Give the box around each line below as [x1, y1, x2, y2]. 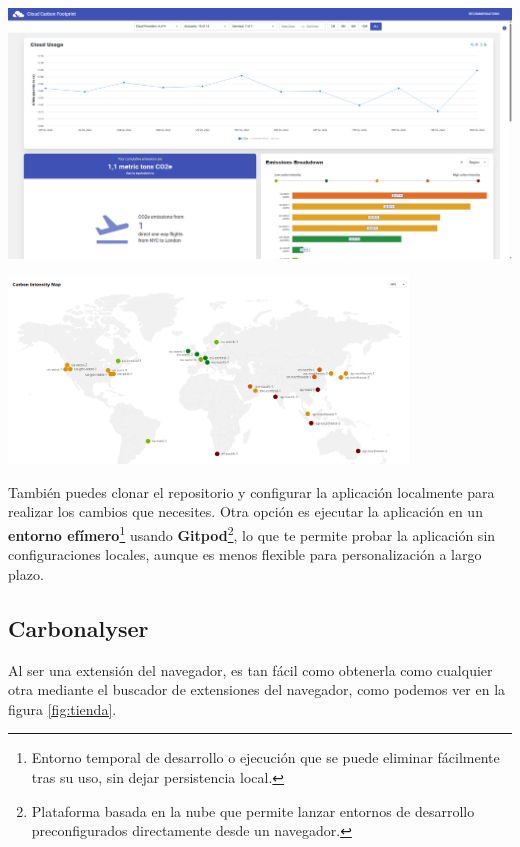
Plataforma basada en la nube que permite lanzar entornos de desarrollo [31, 800, 475, 821]
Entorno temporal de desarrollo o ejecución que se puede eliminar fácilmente [31, 747, 500, 768]
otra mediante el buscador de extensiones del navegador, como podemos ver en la [8, 679, 506, 700]
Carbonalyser [8, 612, 149, 643]
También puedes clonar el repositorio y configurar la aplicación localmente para [8, 481, 495, 502]
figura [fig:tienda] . [8, 698, 117, 719]
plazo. [8, 563, 44, 584]
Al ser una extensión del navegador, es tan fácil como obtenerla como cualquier [8, 659, 493, 680]
